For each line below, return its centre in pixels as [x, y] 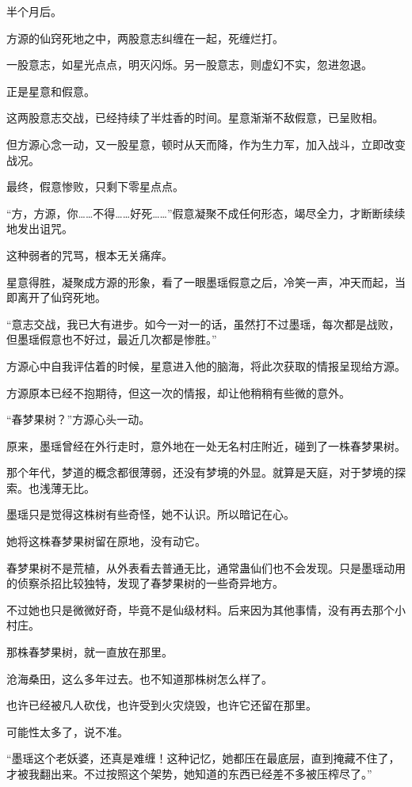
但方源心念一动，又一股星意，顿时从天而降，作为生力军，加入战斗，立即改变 [206, 144]
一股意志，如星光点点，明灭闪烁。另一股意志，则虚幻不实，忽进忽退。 [189, 65]
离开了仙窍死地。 [61, 297]
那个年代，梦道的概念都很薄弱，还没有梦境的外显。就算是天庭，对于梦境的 [200, 472]
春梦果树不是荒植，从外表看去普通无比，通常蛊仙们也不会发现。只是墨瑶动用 [206, 567]
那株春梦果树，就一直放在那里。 [90, 652]
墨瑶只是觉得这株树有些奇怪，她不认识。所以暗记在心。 [151, 514]
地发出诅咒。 [40, 228]
